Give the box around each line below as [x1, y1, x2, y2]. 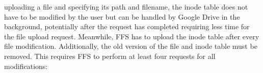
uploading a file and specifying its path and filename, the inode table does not [4, 2, 248, 12]
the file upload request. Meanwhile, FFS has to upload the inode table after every [4, 31, 259, 41]
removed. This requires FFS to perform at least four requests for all [4, 50, 216, 61]
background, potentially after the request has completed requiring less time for [4, 21, 250, 32]
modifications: [4, 60, 48, 71]
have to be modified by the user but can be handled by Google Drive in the [4, 11, 240, 22]
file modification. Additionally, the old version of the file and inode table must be [4, 41, 257, 51]
